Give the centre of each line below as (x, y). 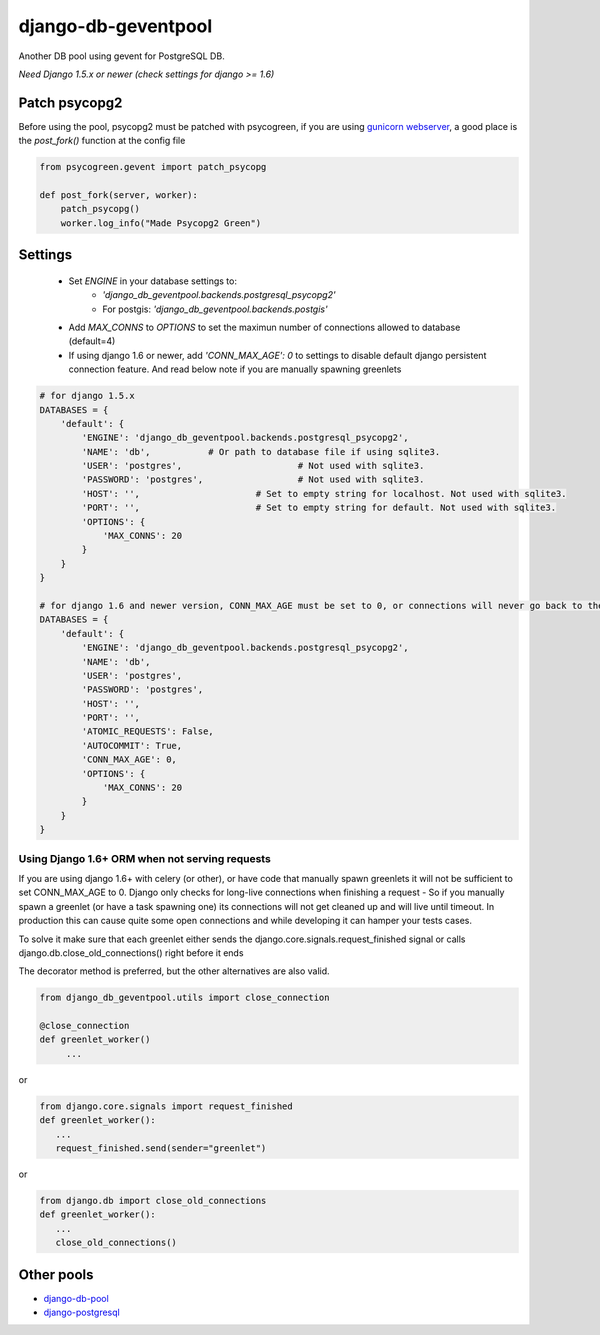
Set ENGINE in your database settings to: (152, 281)
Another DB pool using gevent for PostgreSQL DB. (121, 56)
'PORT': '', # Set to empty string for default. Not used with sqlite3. (319, 508)
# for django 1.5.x (87, 396)
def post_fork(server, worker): (119, 195)
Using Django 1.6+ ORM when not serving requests (145, 858)
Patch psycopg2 (70, 102)
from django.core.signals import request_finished (166, 1106)
